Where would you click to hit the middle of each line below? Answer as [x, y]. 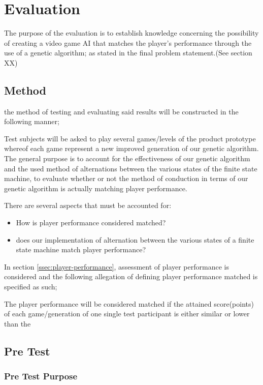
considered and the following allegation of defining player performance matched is [131, 276]
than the [18, 323]
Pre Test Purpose [41, 376]
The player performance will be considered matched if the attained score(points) [129, 303]
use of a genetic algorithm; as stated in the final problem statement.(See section [128, 53]
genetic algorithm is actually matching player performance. [96, 188]
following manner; [32, 121]
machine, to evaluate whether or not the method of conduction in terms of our [126, 178]
